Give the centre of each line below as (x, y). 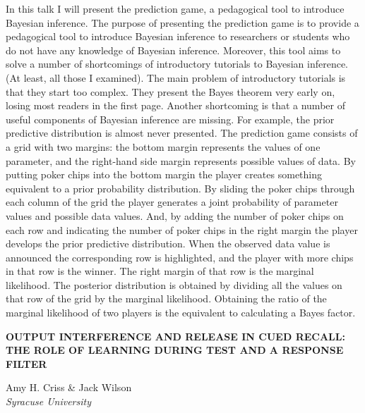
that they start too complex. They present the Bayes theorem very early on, (170, 91)
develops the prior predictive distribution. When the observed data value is (168, 244)
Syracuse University (48, 401)
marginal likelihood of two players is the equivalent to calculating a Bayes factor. (181, 313)
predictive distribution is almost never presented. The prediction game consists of (182, 133)
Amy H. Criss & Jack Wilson (69, 387)
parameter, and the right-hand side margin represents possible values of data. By (181, 160)
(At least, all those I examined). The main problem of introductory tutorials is (176, 77)
